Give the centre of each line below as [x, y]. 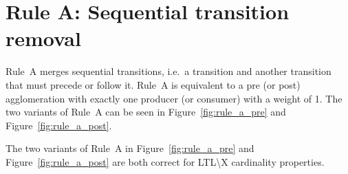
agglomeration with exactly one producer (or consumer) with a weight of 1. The [174, 98]
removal [43, 38]
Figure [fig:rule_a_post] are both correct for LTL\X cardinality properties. [165, 161]
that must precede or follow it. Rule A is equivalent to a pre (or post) [153, 84]
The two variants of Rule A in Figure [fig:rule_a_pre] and [130, 148]
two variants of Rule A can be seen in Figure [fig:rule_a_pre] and [146, 112]
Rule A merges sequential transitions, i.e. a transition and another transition [168, 71]
